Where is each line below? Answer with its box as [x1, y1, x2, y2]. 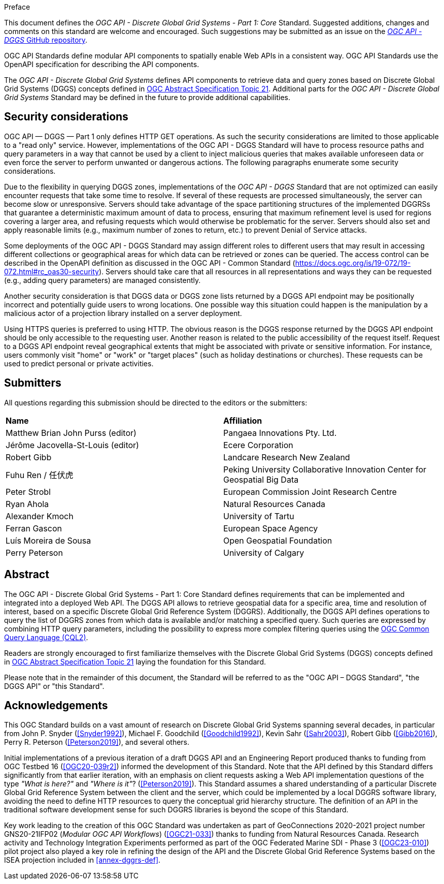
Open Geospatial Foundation [223, 535, 332, 546]
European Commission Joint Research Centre [223, 486, 397, 497]
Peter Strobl [6, 486, 51, 497]
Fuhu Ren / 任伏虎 [6, 469, 74, 480]
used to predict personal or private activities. [4, 359, 154, 368]
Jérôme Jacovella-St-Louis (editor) [6, 439, 139, 450]
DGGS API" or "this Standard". [4, 681, 105, 690]
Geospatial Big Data [223, 474, 299, 485]
